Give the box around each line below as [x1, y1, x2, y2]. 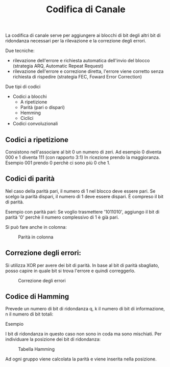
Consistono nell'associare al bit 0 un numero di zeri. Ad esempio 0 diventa [5, 149, 162, 155]
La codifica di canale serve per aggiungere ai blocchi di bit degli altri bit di [5, 32, 161, 39]
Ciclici [20, 115, 34, 121]
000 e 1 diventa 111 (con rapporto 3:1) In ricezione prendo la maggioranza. [5, 154, 160, 160]
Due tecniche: [5, 47, 35, 54]
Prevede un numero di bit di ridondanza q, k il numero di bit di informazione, [5, 306, 165, 312]
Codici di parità [5, 174, 55, 183]
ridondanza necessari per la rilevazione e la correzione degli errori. [5, 38, 147, 44]
